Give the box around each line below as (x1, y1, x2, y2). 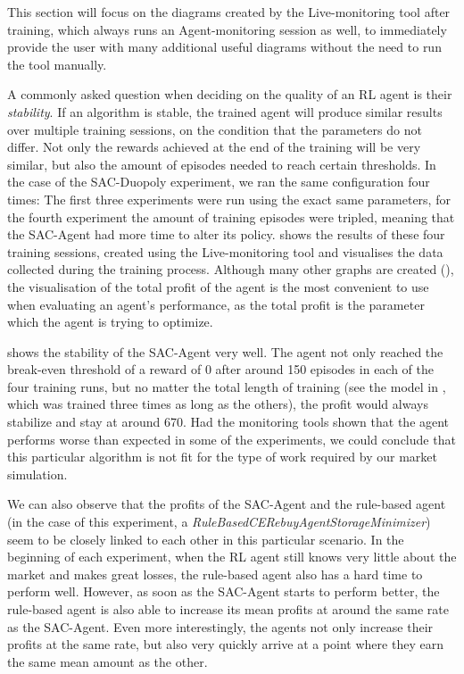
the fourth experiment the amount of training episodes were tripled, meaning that (7, 207, 455, 226)
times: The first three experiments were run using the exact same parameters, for (7, 189, 451, 208)
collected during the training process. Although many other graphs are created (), (7, 260, 454, 279)
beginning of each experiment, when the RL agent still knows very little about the (7, 547, 457, 566)
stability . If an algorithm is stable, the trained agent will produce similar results (7, 102, 443, 121)
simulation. (7, 464, 68, 483)
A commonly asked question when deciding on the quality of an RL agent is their (7, 85, 452, 104)
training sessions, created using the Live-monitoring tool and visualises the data (7, 242, 443, 261)
